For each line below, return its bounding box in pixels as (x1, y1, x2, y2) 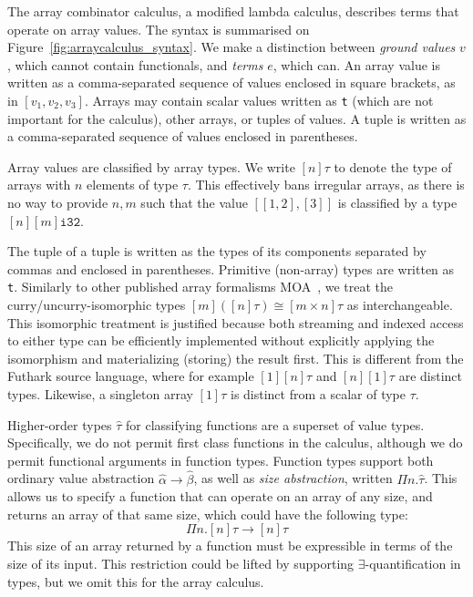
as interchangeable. (346, 295, 453, 314)
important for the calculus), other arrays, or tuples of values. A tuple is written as (7, 108, 467, 128)
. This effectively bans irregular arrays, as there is (187, 175, 465, 194)
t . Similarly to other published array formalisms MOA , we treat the (7, 277, 393, 296)
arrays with (7, 175, 71, 194)
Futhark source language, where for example (7, 366, 254, 386)
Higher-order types (7, 415, 112, 434)
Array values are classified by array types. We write (7, 157, 295, 176)
